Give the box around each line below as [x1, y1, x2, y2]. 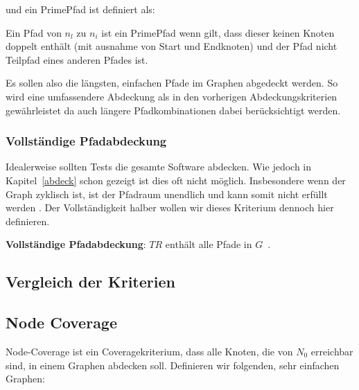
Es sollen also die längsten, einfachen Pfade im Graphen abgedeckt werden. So [6, 76, 338, 90]
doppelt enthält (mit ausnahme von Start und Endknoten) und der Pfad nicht [6, 39, 338, 53]
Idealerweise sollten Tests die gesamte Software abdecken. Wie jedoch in [6, 159, 311, 174]
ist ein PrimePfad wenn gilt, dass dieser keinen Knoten [101, 25, 335, 39]
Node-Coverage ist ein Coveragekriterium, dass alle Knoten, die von [6, 344, 293, 358]
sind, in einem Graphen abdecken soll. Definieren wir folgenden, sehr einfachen [6, 357, 340, 372]
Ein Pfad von [6, 25, 62, 39]
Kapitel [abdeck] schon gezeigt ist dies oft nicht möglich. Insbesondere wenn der [6, 172, 346, 187]
